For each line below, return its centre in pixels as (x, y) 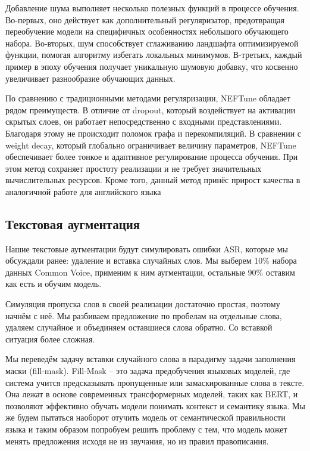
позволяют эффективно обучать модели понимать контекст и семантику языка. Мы (155, 405)
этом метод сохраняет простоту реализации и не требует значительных (134, 168)
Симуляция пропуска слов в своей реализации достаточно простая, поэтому (143, 304)
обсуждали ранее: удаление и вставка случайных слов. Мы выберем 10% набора (151, 260)
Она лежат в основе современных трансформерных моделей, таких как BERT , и (152, 394)
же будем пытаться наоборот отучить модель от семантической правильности (145, 417)
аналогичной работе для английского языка (83, 191)
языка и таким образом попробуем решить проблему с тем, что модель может (146, 429)
